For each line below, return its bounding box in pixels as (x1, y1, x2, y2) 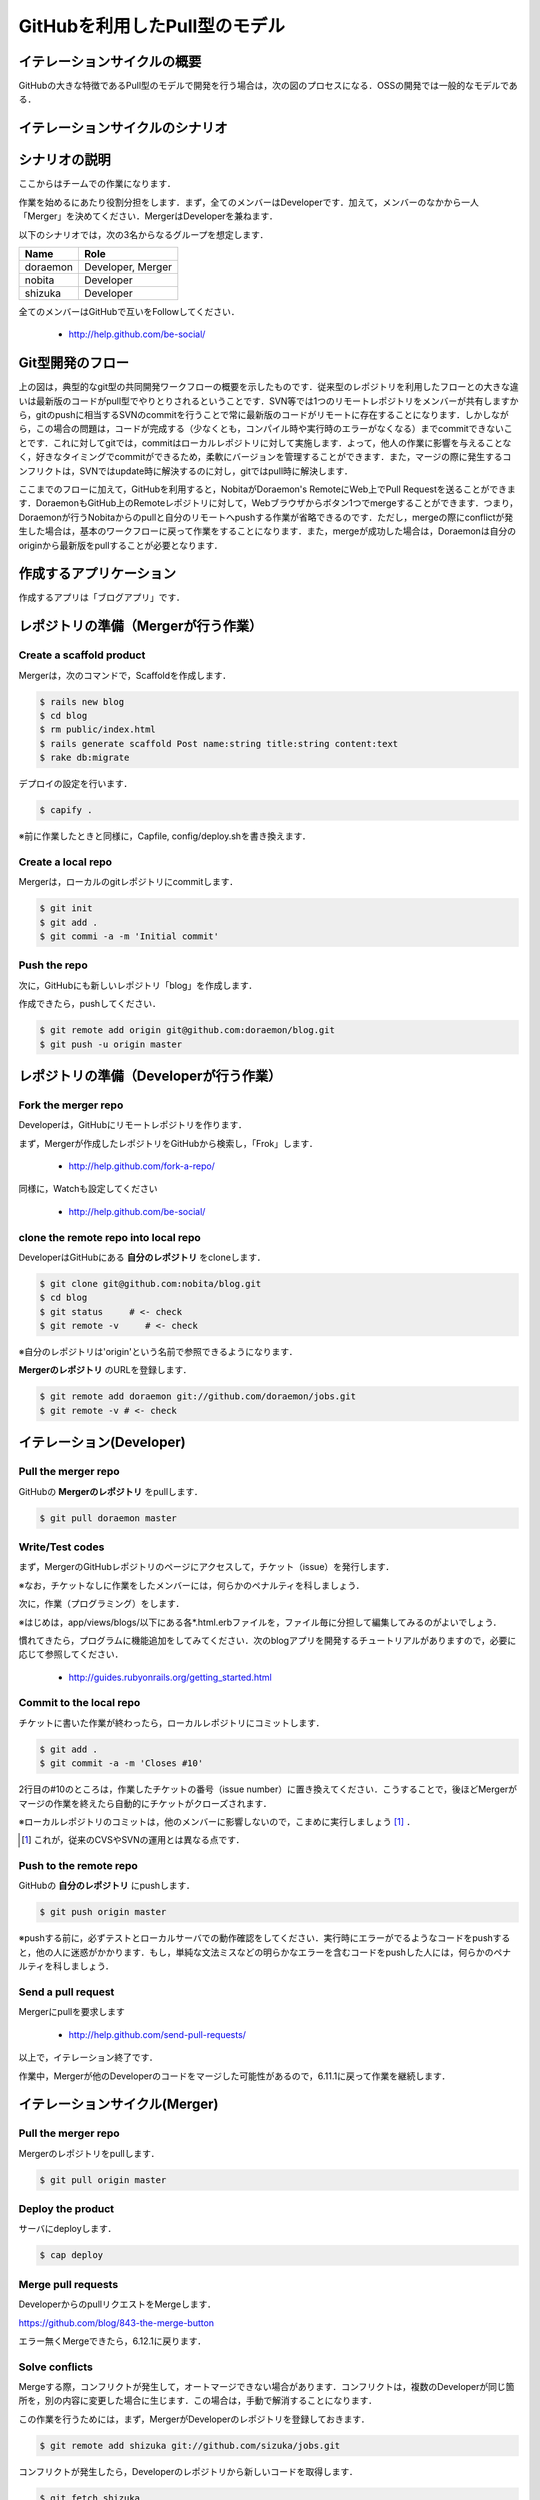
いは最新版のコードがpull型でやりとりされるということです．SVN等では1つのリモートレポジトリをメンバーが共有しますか (18, 395, 519, 407)
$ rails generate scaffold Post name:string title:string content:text (39, 738, 399, 749)
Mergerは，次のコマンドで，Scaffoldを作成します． (18, 669, 232, 681)
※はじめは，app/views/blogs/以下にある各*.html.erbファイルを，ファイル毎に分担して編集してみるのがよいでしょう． (18, 1616, 502, 1628)
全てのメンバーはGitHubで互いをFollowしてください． (18, 305, 240, 317)
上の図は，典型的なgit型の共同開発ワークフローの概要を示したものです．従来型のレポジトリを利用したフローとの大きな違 (18, 381, 519, 393)
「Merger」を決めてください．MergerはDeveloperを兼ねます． (18, 210, 279, 222)
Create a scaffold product (18, 648, 146, 662)
